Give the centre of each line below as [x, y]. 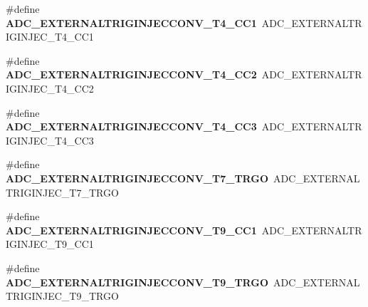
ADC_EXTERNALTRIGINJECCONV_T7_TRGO [137, 178]
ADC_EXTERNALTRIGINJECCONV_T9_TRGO [137, 282]
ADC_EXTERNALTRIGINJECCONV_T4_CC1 [131, 22]
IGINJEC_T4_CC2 [50, 88]
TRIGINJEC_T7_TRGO [62, 192]
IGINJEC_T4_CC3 [50, 140]
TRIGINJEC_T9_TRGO [62, 296]
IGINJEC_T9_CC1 [50, 244]
